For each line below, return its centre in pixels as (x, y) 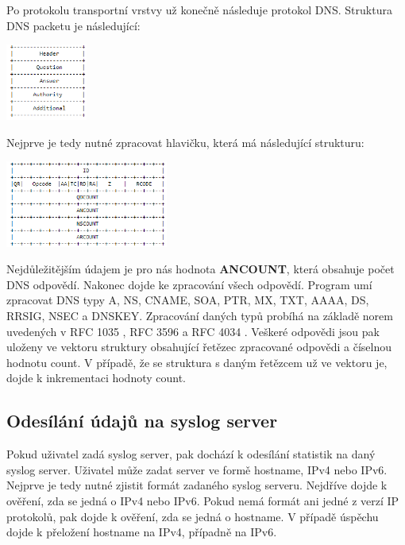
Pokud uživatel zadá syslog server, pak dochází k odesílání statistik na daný (191, 454)
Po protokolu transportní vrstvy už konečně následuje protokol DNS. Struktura (199, 10)
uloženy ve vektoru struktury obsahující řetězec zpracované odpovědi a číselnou (199, 347)
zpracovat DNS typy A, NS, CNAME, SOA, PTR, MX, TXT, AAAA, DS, (188, 300)
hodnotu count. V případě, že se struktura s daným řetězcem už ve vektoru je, (197, 362)
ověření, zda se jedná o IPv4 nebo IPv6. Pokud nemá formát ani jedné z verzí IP (203, 500)
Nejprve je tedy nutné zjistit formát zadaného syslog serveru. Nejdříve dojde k (197, 485)
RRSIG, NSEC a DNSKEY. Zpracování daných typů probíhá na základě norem (200, 315)
